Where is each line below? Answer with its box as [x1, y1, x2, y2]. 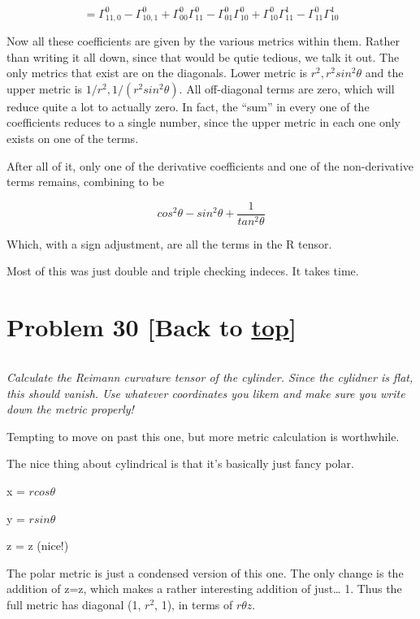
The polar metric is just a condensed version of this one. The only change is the [6, 564, 404, 581]
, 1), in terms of [154, 596, 233, 613]
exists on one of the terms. [6, 129, 139, 146]
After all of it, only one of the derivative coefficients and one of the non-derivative [6, 157, 414, 174]
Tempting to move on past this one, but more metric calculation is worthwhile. [6, 427, 400, 444]
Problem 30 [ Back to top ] [6, 310, 297, 344]
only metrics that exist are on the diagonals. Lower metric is [6, 64, 308, 81]
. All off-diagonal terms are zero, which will [179, 80, 395, 97]
